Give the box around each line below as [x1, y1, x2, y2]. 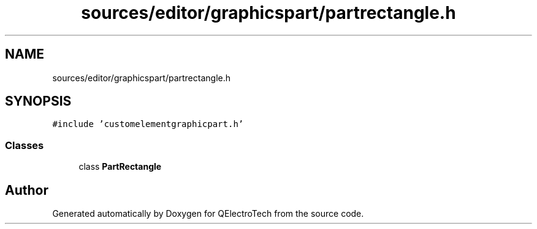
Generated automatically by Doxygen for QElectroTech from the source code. [52, 208, 364, 219]
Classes [5, 139, 44, 151]
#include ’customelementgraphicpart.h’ [52, 119, 244, 129]
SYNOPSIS [5, 93, 72, 109]
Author [5, 182, 48, 198]
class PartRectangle [78, 161, 162, 172]
